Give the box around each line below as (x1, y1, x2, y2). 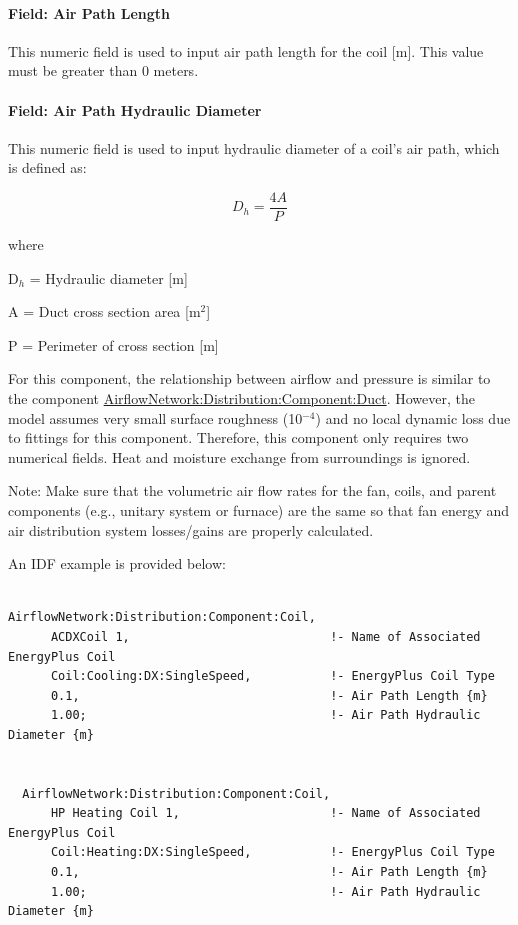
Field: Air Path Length (8, 2, 171, 23)
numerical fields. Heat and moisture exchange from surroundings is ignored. (8, 446, 471, 467)
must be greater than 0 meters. (8, 60, 199, 81)
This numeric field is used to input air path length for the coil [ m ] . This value (8, 40, 484, 61)
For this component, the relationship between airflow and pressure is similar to (8, 368, 491, 389)
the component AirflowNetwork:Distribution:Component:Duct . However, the (8, 388, 475, 408)
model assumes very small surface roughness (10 (8, 407, 303, 428)
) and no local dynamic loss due (315, 407, 511, 428)
